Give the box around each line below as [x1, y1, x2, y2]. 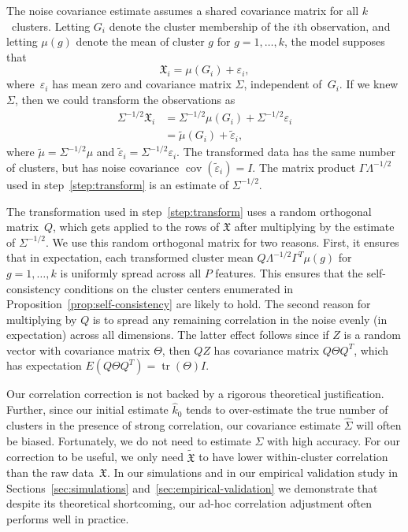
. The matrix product [252, 158, 356, 175]
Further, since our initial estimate [6, 401, 169, 418]
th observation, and [296, 17, 391, 34]
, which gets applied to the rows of [52, 218, 220, 235]
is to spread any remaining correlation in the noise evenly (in [92, 311, 388, 327]
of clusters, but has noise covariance [6, 158, 180, 175]
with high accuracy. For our [266, 432, 401, 448]
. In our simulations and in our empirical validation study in [106, 464, 399, 481]
